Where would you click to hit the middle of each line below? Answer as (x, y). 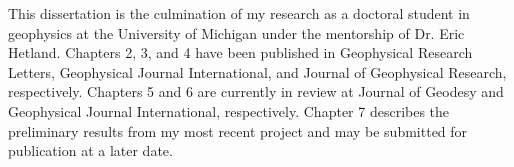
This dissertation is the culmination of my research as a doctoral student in (239, 13)
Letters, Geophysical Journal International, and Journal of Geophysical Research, (257, 71)
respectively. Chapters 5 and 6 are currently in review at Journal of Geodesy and (256, 91)
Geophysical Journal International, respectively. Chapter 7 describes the (229, 110)
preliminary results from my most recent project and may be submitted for (238, 130)
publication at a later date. (90, 150)
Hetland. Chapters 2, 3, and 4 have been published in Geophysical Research (240, 52)
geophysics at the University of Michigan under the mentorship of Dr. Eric (236, 32)
